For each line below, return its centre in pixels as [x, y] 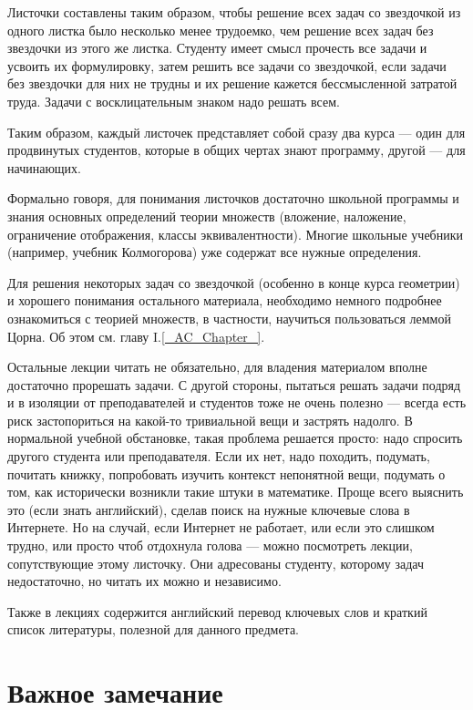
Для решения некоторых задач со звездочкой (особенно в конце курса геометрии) [234, 282]
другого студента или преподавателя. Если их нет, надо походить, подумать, [219, 456]
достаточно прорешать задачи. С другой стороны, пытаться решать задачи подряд [234, 384]
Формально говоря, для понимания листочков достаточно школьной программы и [233, 198]
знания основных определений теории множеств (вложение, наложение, [207, 216]
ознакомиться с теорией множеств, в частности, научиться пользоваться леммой [229, 318]
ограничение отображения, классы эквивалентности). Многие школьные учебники [236, 234]
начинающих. [45, 167]
